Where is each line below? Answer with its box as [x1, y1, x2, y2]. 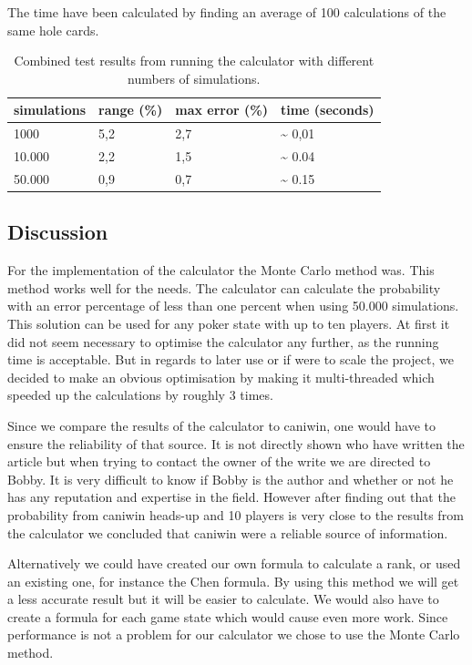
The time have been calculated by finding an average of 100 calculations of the [7, 3, 446, 21]
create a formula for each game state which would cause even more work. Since [7, 607, 448, 626]
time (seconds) [280, 100, 375, 119]
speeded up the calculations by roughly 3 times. [7, 385, 273, 404]
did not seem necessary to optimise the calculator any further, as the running [7, 332, 439, 351]
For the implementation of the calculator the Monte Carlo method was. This [7, 261, 435, 280]
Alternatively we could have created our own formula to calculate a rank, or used [7, 554, 461, 573]
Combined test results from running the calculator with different [14, 51, 375, 70]
